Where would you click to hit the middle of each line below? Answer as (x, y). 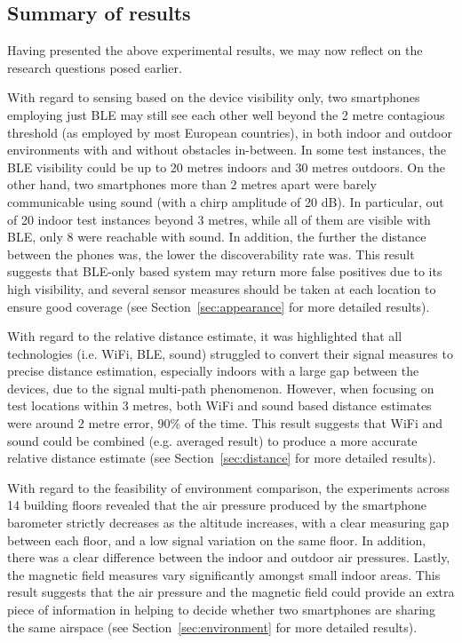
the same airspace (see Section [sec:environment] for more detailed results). (212, 627)
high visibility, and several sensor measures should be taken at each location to (222, 288)
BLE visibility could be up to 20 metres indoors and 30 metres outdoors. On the (227, 167)
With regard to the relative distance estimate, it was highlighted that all (205, 336)
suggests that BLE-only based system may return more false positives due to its (225, 271)
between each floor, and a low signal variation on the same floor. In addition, (217, 540)
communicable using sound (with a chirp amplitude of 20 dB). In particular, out (226, 201)
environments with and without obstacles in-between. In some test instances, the (227, 150)
